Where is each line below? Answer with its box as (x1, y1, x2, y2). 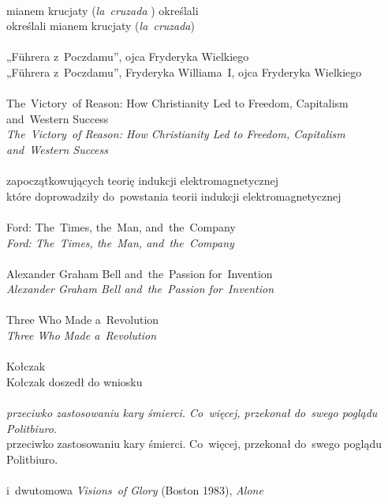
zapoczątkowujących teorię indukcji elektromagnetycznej (6, 172, 279, 189)
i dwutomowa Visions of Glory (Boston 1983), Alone (6, 482, 263, 498)
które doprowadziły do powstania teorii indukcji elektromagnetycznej (6, 187, 341, 204)
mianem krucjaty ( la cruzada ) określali (6, 2, 199, 18)
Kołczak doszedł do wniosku (6, 373, 143, 389)
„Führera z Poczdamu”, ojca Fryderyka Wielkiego (6, 48, 249, 65)
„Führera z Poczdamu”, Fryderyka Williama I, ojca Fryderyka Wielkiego (6, 63, 362, 80)
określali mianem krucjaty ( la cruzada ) (6, 17, 195, 34)
